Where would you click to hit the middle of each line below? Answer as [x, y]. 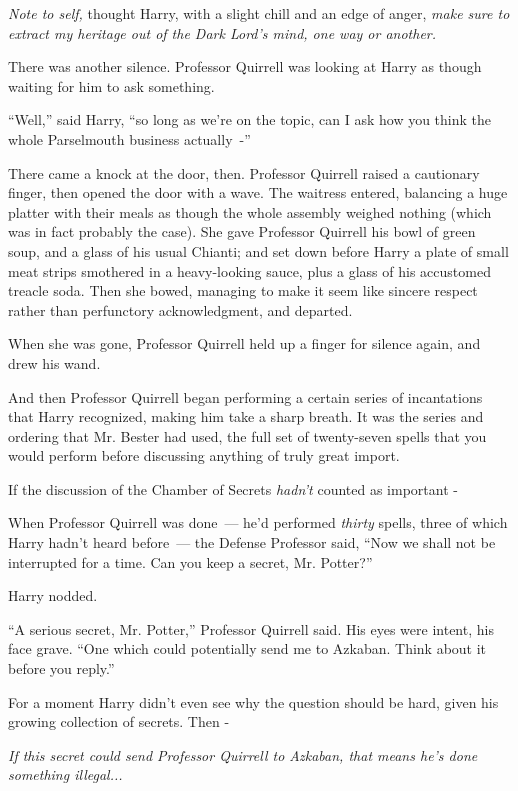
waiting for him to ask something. [111, 85]
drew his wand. [54, 362]
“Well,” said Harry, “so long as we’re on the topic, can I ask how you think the [250, 119]
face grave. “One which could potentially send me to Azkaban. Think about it [247, 648]
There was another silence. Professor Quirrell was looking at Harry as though [245, 66]
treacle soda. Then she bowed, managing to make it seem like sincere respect [243, 290]
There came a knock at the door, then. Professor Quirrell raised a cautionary [244, 172]
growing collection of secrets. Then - [119, 721]
